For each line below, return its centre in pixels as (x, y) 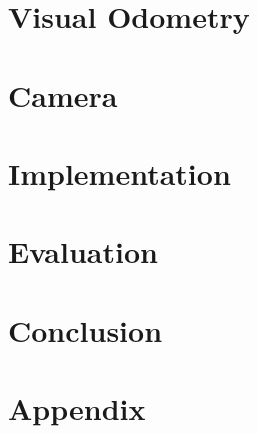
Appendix (77, 408)
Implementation (119, 172)
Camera (63, 94)
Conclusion (85, 329)
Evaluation (83, 251)
